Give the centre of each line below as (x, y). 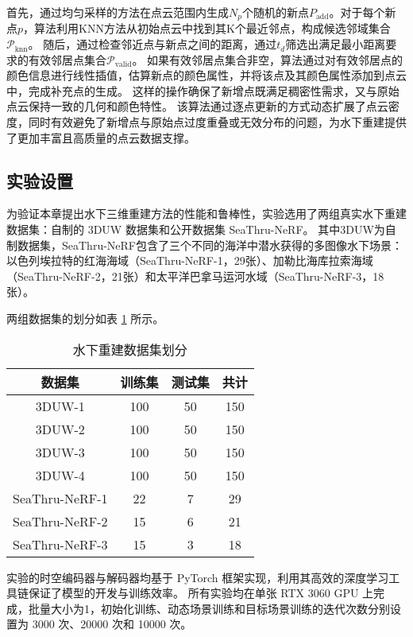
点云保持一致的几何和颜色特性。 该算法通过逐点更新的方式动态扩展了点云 (197, 106)
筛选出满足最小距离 (336, 44)
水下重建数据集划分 (130, 349)
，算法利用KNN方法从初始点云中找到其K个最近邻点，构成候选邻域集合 (207, 28)
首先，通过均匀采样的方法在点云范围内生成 (118, 12)
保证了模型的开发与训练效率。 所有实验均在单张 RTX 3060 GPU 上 (201, 593)
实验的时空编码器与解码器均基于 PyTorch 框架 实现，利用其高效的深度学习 (198, 577)
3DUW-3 (60, 452)
